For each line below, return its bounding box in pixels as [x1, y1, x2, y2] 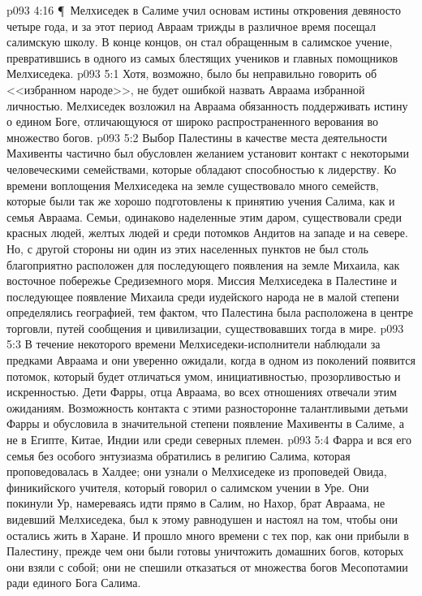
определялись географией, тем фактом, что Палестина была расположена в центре [6, 304, 414, 321]
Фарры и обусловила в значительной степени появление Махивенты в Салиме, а [6, 415, 404, 432]
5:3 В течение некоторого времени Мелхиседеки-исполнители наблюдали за [6, 335, 381, 352]
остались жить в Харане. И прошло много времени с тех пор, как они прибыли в [6, 526, 409, 543]
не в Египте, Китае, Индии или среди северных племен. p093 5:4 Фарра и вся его [6, 431, 411, 448]
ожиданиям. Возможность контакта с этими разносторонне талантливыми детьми [6, 399, 408, 416]
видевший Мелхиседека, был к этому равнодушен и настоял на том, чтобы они [6, 511, 398, 527]
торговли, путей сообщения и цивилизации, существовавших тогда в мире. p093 [6, 319, 404, 336]
